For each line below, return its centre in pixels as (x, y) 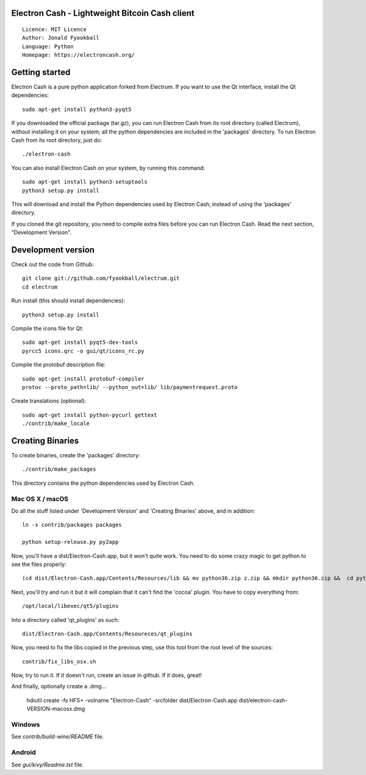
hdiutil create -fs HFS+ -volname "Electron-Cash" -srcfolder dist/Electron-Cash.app (132, 700)
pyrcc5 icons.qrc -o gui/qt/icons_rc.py (83, 351)
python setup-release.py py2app (70, 542)
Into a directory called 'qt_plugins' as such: (65, 620)
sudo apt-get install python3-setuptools (85, 182)
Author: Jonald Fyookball (61, 38)
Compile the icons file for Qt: (47, 329)
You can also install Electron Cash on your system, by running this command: (108, 168)
